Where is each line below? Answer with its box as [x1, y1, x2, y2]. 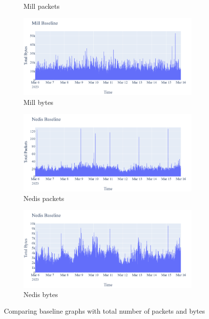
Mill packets [23, 1, 60, 11]
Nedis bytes [23, 289, 58, 299]
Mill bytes [23, 97, 54, 107]
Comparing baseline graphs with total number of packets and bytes [4, 305, 205, 316]
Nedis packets [23, 193, 64, 203]
